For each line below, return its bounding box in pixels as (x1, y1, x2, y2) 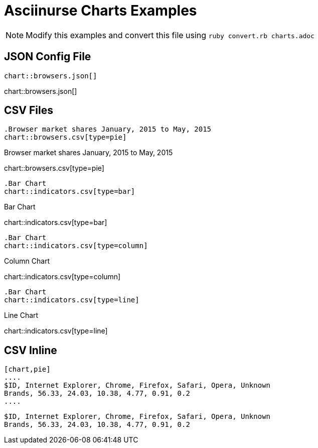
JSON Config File (4, 50, 91, 63)
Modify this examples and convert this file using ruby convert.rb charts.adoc (26, 30, 314, 40)
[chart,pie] (4, 365, 51, 374)
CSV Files (4, 104, 53, 117)
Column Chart (4, 257, 50, 266)
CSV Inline (4, 344, 57, 357)
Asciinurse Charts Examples (4, 2, 197, 19)
